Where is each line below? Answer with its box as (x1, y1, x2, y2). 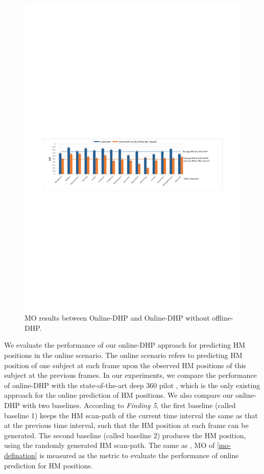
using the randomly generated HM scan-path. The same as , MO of (4, 440, 215, 450)
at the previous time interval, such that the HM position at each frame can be (4, 420, 249, 431)
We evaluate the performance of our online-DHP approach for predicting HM (4, 340, 245, 350)
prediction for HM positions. (4, 460, 93, 470)
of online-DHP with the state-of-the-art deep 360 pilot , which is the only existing (4, 379, 260, 390)
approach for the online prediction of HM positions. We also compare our (4, 390, 233, 400)
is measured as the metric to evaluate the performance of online (39, 450, 239, 460)
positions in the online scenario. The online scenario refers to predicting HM (4, 350, 243, 360)
